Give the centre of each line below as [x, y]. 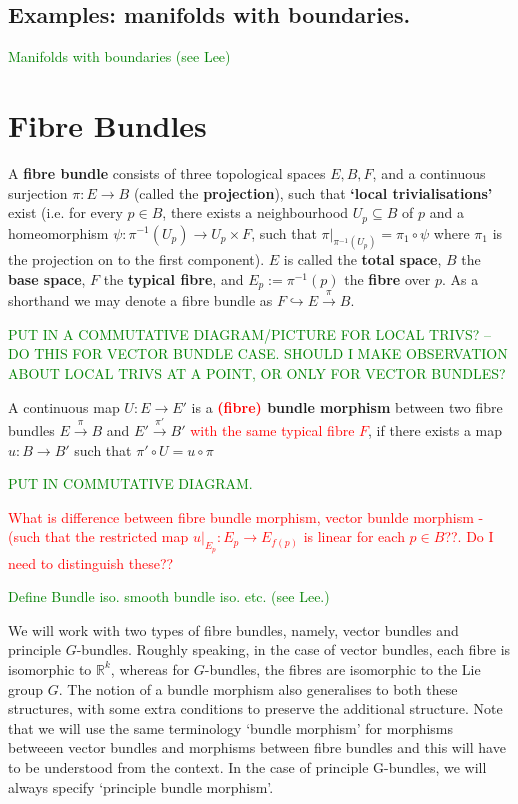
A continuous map [64, 406]
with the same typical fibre [272, 430]
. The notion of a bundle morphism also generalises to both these [258, 688]
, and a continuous [429, 172]
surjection [38, 192]
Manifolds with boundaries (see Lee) [119, 56]
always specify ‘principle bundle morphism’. [141, 786]
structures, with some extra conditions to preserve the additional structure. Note [255, 708]
